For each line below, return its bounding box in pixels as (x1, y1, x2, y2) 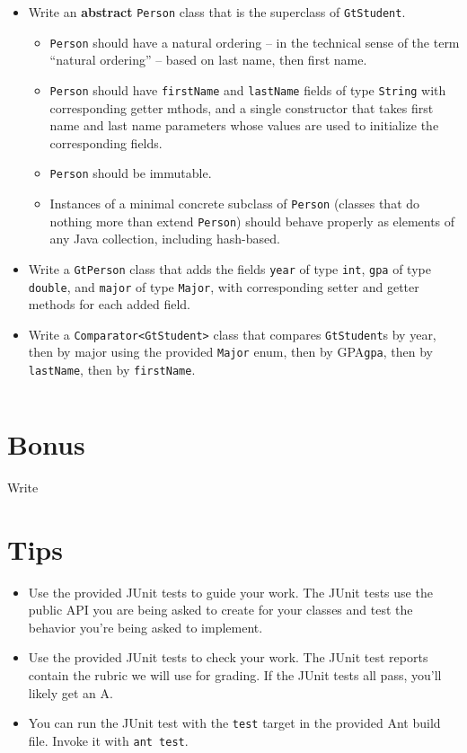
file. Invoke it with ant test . (28, 731, 189, 749)
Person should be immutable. (49, 164, 212, 182)
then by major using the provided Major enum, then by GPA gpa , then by (28, 342, 433, 361)
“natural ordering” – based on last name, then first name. (49, 50, 367, 69)
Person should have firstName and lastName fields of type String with (49, 80, 446, 99)
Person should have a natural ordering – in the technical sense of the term (49, 32, 460, 51)
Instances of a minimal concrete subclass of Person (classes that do (49, 194, 420, 212)
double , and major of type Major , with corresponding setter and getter (28, 277, 419, 296)
